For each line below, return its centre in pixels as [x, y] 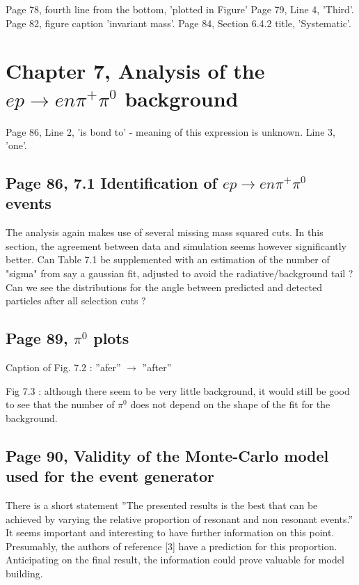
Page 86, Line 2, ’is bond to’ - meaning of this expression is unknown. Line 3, [170, 131]
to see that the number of [60, 404]
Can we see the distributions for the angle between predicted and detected [164, 287]
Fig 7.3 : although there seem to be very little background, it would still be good [178, 390]
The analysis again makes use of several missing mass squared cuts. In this [165, 232]
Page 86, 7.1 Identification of [111, 183]
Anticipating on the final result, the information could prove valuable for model [175, 560]
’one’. [16, 145]
